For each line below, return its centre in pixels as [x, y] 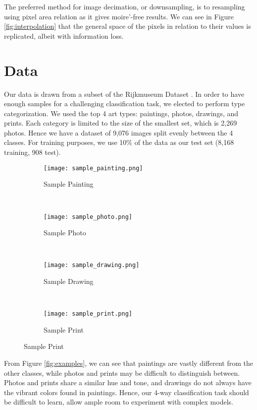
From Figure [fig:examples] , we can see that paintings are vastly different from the [128, 363]
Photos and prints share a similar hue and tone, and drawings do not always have [128, 382]
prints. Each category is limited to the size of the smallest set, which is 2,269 [121, 123]
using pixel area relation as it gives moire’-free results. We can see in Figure [119, 16]
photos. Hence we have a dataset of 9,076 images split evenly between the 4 [119, 132]
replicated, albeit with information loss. [64, 35]
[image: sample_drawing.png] [92, 265]
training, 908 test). [32, 152]
